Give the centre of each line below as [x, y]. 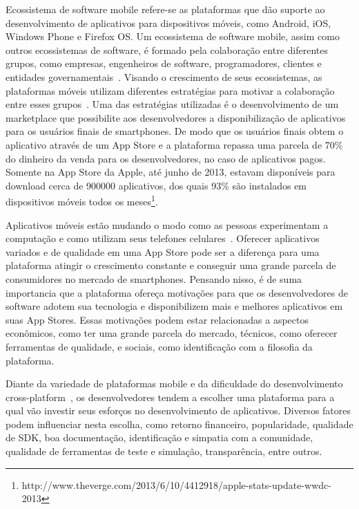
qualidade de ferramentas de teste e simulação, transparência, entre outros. [164, 451]
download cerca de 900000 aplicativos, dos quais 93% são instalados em [156, 185]
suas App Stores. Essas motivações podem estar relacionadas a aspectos [157, 319]
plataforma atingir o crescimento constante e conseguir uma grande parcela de [171, 265]
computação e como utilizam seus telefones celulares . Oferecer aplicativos [163, 238]
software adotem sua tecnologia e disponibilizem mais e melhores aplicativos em [174, 306]
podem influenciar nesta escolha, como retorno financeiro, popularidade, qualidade [179, 424]
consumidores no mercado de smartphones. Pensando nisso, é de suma [154, 278]
